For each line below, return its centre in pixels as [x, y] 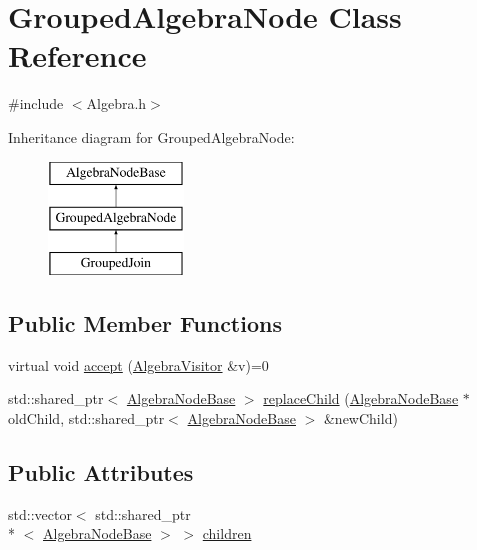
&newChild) [360, 417]
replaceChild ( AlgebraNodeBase [361, 398]
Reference [77, 55]
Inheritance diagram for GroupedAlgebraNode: [151, 136]
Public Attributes [101, 471]
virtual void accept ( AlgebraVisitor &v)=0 [138, 364]
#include [36, 103]
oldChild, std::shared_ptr [86, 417]
